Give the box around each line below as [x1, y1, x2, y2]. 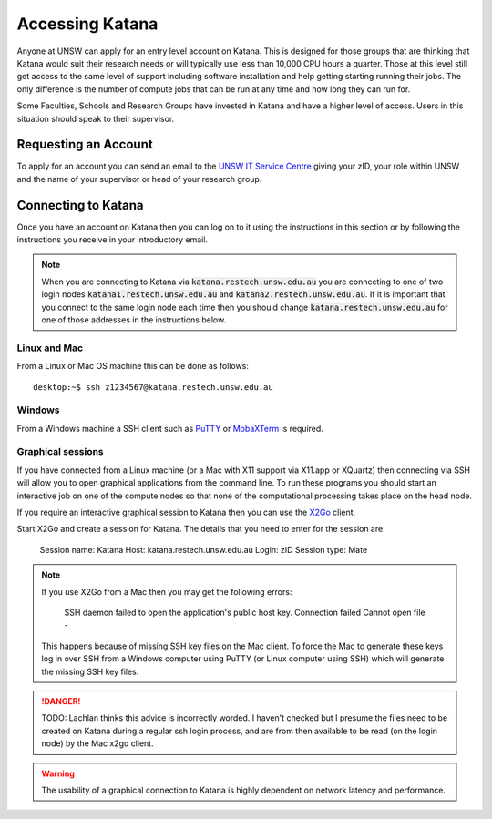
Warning [41, 768, 75, 779]
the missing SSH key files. [41, 666, 139, 677]
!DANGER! [41, 695, 81, 706]
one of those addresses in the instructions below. [41, 314, 227, 325]
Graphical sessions [16, 445, 104, 458]
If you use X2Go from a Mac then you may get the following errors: [41, 586, 292, 597]
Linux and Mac [16, 342, 84, 354]
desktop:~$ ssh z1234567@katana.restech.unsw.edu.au [33, 382, 273, 392]
